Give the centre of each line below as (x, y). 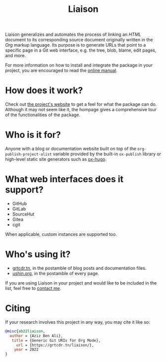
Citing (18, 308)
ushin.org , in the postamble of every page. (55, 273)
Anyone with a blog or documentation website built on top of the (71, 149)
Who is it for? (33, 135)
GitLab (19, 209)
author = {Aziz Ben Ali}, (36, 336)
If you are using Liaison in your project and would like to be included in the (81, 283)
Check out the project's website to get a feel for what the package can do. (81, 104)
